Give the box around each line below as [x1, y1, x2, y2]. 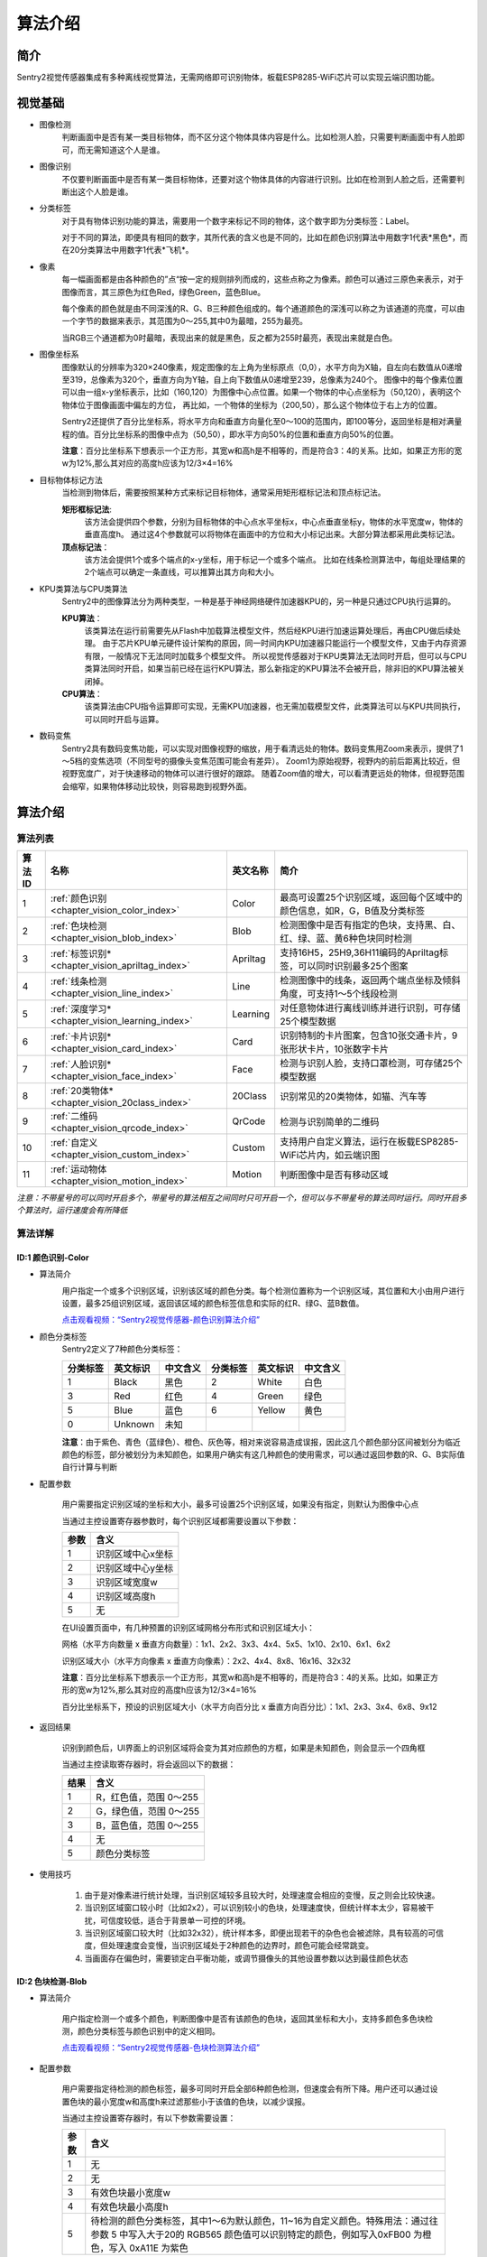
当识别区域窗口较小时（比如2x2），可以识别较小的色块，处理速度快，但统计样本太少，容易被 [84, 1902, 427, 1913]
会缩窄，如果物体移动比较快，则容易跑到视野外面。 [61, 781, 252, 792]
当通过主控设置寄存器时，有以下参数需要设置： [61, 2113, 236, 2123]
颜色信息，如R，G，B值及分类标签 [280, 904, 426, 916]
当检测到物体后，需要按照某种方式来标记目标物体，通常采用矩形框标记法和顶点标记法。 [61, 488, 386, 498]
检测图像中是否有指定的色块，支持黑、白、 [280, 918, 461, 931]
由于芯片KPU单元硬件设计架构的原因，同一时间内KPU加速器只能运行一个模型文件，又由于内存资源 [102, 637, 467, 649]
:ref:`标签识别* [50, 947, 112, 960]
